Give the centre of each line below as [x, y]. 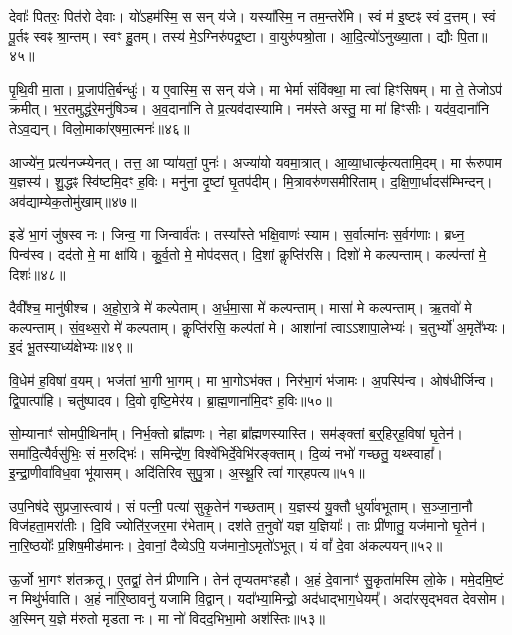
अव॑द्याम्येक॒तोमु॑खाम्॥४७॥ [73, 200]
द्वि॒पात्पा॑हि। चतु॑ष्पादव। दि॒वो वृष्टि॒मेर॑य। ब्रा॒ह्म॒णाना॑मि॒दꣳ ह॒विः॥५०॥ [170, 399]
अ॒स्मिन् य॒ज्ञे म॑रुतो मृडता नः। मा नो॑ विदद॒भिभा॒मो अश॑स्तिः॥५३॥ [167, 617]
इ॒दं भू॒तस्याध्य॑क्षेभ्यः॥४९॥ [71, 346]
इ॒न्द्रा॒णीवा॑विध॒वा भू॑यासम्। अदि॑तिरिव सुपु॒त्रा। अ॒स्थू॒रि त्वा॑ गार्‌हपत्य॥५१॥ [187, 472]
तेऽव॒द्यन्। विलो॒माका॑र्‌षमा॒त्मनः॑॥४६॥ [99, 127]
